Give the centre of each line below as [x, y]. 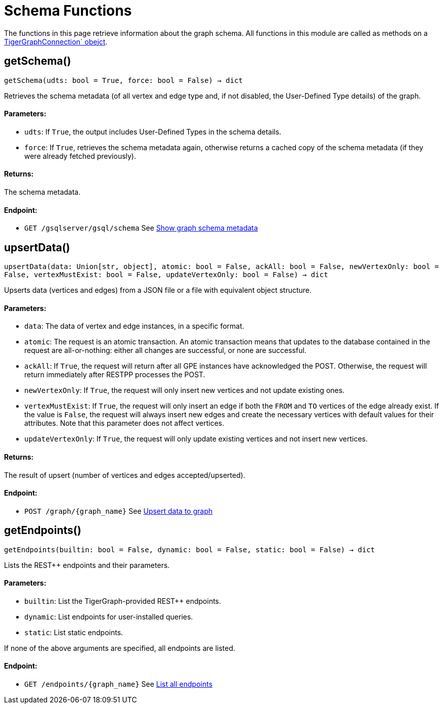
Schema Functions [68, 11]
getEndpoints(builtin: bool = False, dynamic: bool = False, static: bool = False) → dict [190, 549]
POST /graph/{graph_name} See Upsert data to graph [119, 511]
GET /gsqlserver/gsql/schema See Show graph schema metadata [141, 228]
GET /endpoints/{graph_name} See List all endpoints [119, 684]
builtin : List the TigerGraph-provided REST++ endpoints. [123, 601]
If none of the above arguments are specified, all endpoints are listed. [120, 648]
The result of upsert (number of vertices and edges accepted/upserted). [125, 475]
